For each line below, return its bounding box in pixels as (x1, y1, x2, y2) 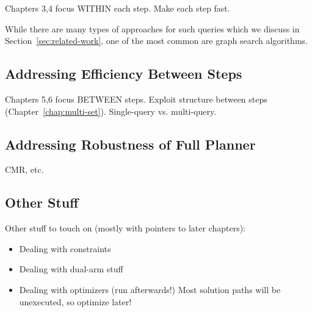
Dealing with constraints (19, 242, 111, 255)
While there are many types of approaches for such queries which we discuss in (5, 22, 300, 35)
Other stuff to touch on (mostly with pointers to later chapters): (5, 222, 246, 234)
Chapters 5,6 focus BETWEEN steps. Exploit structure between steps (5, 92, 267, 105)
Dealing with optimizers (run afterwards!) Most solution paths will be (19, 283, 281, 296)
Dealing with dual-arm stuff (19, 263, 123, 275)
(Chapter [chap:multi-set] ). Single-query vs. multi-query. (5, 104, 217, 117)
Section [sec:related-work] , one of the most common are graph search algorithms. (5, 34, 308, 47)
